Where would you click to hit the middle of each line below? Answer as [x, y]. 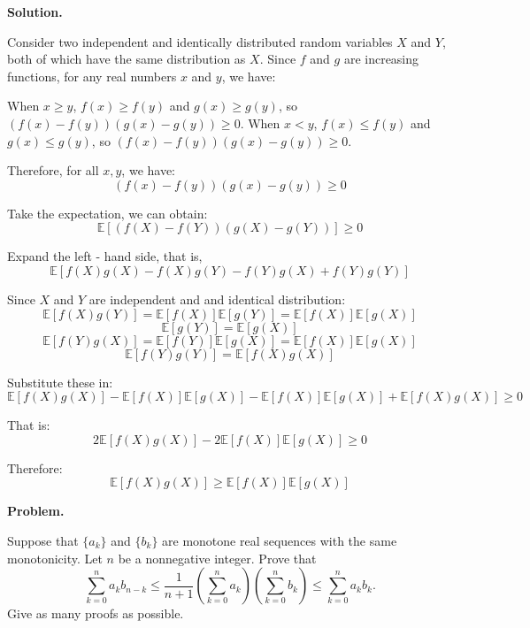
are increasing [381, 59]
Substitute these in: [60, 382]
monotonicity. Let [55, 558]
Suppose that [43, 540]
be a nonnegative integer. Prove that [217, 558]
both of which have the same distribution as [127, 59]
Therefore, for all [53, 170]
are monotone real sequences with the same [280, 540]
